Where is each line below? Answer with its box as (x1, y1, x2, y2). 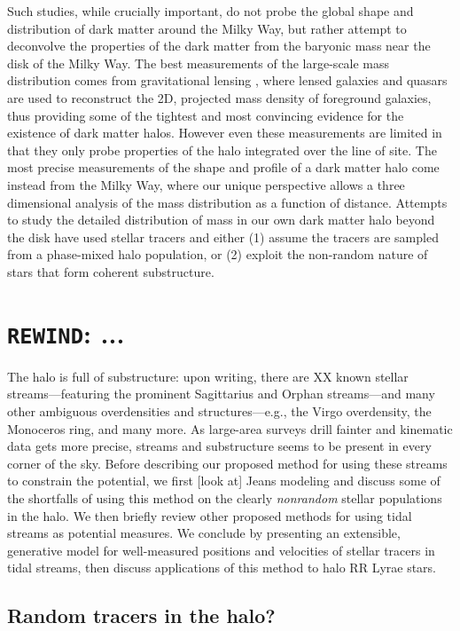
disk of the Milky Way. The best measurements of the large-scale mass (7, 53, 390, 72)
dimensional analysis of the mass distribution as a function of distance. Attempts (7, 193, 448, 211)
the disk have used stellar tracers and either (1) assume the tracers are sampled (7, 227, 439, 246)
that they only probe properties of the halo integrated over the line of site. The (7, 140, 437, 159)
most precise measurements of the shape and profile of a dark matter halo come (7, 158, 440, 177)
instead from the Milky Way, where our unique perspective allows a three (7, 175, 405, 193)
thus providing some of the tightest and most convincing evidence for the (7, 106, 404, 124)
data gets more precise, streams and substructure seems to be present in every (7, 437, 432, 455)
